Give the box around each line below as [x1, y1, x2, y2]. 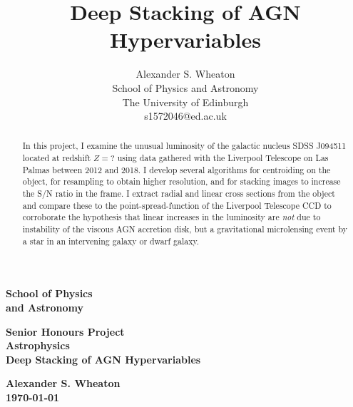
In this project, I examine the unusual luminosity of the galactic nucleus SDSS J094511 [22, 140, 347, 152]
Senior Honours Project [6, 324, 125, 339]
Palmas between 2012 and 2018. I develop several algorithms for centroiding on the [22, 163, 331, 175]
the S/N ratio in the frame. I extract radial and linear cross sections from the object [22, 187, 335, 200]
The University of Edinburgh [122, 94, 249, 109]
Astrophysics [6, 338, 70, 353]
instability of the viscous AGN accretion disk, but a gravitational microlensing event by [22, 223, 348, 235]
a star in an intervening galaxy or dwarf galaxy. [22, 235, 200, 247]
